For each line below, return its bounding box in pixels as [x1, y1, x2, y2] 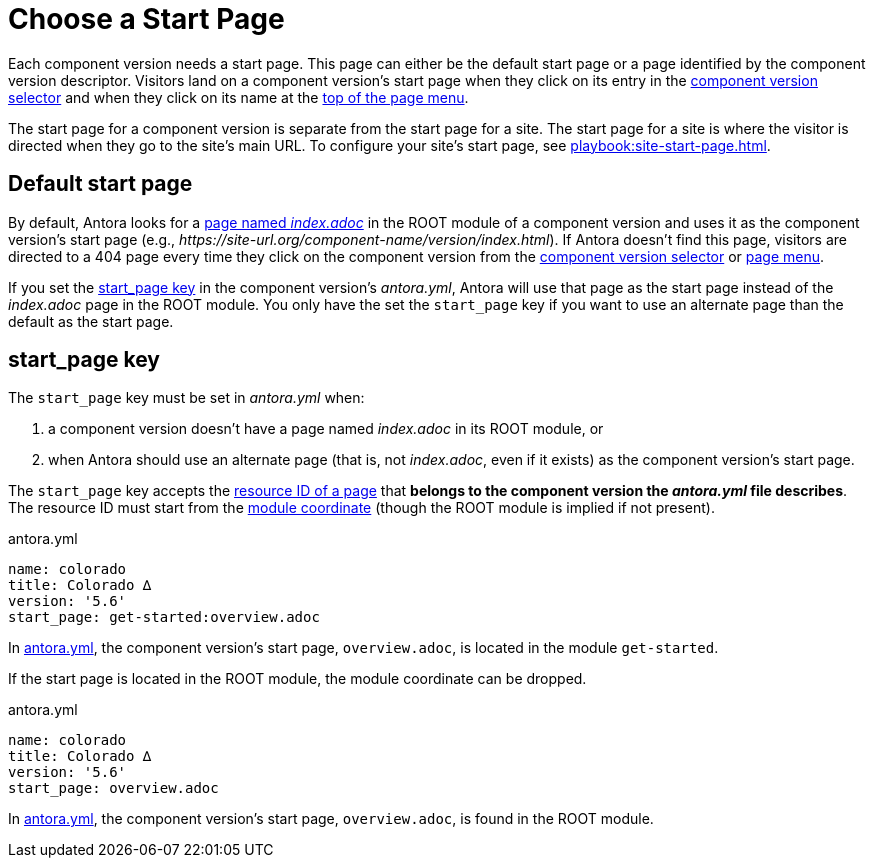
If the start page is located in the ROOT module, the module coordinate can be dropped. [8, 670, 587, 688]
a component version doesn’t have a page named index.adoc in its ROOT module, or [48, 420, 604, 438]
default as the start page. [8, 312, 174, 330]
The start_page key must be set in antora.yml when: [8, 389, 365, 407]
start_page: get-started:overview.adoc [8, 609, 320, 626]
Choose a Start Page [8, 2, 285, 36]
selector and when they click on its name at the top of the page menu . [8, 88, 469, 106]
